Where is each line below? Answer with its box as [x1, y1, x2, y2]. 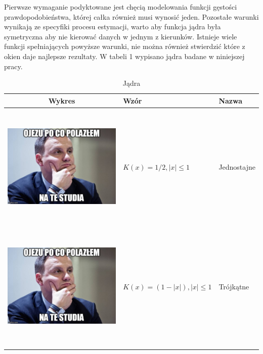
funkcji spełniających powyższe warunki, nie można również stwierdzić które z [4, 41, 245, 52]
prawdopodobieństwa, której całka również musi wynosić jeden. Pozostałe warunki [4, 11, 259, 22]
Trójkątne [218, 281, 249, 292]
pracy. [4, 61, 23, 71]
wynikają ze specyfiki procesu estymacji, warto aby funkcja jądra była [4, 21, 221, 32]
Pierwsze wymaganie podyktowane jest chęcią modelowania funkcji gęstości [4, 2, 237, 12]
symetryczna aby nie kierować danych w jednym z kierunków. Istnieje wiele [4, 31, 237, 41]
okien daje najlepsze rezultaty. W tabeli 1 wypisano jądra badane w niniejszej [4, 50, 245, 61]
